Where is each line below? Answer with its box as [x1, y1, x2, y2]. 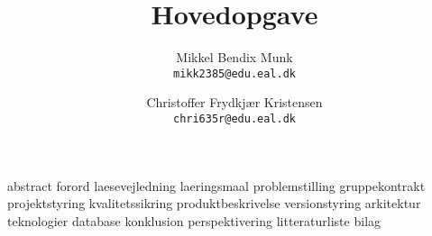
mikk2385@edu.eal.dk [172, 67, 297, 80]
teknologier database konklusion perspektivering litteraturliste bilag [7, 211, 381, 230]
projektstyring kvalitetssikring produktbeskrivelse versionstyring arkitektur [7, 194, 421, 213]
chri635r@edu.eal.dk [172, 112, 297, 125]
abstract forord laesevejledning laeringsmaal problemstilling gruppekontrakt [7, 176, 426, 195]
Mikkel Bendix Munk [176, 48, 293, 67]
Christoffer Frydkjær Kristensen [146, 93, 323, 112]
